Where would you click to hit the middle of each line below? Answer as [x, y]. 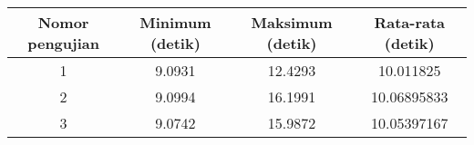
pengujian [63, 43]
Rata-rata [410, 22]
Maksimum [292, 22]
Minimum [175, 22]
